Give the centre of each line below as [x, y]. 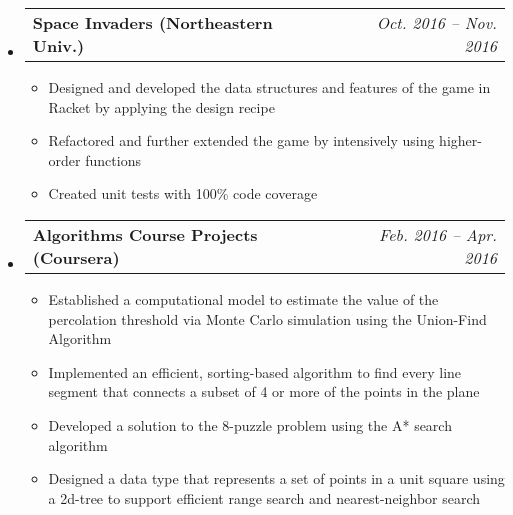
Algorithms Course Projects [145, 234]
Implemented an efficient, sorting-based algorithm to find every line [255, 371]
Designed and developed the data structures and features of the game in [269, 87]
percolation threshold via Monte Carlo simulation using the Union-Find [267, 318]
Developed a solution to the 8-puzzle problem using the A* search [250, 424]
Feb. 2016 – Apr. [437, 234]
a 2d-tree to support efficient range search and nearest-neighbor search [264, 497]
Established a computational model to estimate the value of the [243, 298]
